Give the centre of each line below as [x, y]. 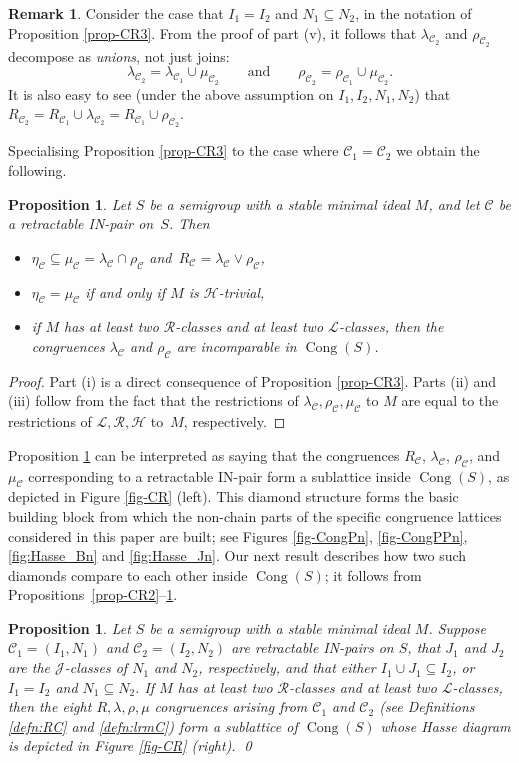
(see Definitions [427, 706]
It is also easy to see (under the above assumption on [171, 93]
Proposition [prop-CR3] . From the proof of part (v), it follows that [212, 32]
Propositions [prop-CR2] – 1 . [93, 594]
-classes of [96, 667]
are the [29, 667]
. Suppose [457, 627]
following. [37, 169]
